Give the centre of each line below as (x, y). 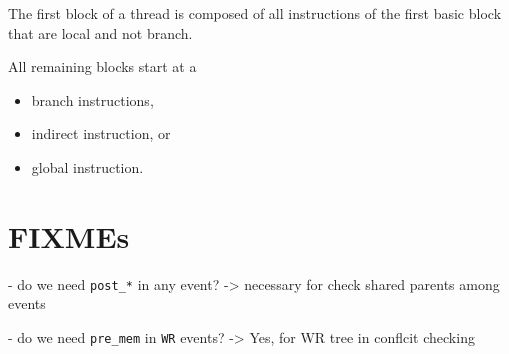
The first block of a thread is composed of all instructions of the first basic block (255, 13)
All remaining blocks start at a (102, 66)
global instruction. (87, 166)
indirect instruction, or (101, 133)
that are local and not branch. (100, 32)
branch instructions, (92, 99)
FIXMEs (69, 235)
